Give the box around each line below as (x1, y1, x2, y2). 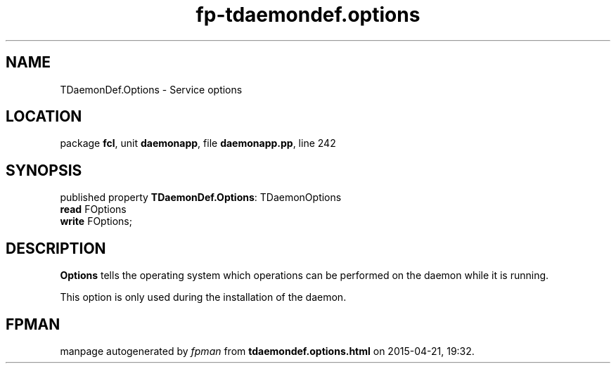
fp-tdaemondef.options (195, 3, 421, 27)
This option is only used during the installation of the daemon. (60, 291, 347, 304)
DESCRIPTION (6, 239, 106, 257)
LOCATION (6, 108, 82, 126)
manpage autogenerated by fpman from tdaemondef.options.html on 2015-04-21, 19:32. (60, 344, 475, 357)
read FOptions (60, 203, 127, 216)
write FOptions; (60, 215, 132, 228)
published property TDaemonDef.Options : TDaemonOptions (60, 191, 342, 204)
